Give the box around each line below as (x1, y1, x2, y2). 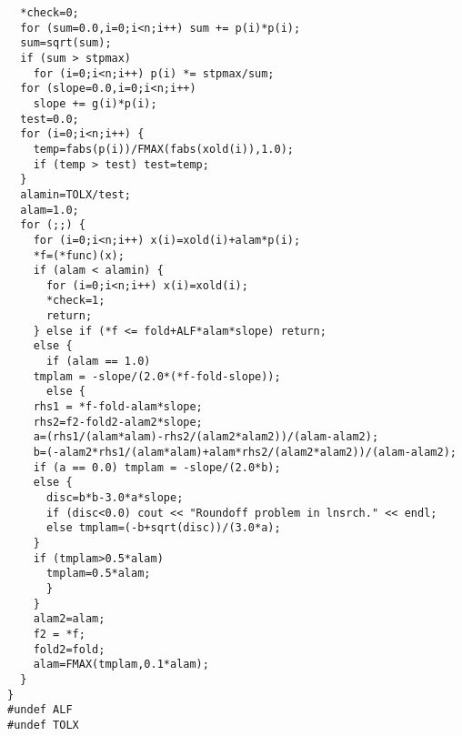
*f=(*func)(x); (33, 248, 125, 262)
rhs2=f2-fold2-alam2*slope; (33, 415, 203, 428)
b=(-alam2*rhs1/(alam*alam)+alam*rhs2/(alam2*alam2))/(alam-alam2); (33, 446, 457, 459)
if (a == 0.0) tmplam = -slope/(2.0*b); (33, 460, 281, 474)
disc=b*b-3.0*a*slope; (45, 491, 184, 504)
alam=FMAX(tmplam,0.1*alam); (33, 658, 209, 671)
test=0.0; (20, 112, 79, 126)
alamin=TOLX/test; (20, 187, 132, 201)
